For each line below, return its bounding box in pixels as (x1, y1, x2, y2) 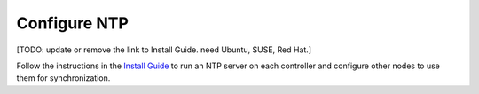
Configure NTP (16, 13, 129, 33)
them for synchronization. (16, 73, 111, 83)
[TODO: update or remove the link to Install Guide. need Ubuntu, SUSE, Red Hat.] (16, 44, 312, 55)
